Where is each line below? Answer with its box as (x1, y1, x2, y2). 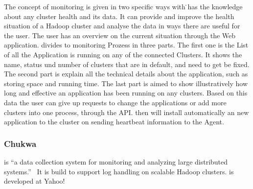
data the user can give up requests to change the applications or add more (4, 97, 227, 107)
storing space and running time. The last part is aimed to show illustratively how (4, 78, 248, 88)
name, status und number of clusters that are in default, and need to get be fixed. (4, 59, 250, 69)
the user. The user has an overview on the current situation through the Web (4, 30, 236, 40)
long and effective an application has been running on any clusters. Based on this (4, 88, 248, 98)
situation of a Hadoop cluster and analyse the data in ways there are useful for (4, 21, 240, 31)
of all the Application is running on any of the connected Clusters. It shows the (4, 49, 242, 59)
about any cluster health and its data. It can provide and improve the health (4, 11, 234, 21)
